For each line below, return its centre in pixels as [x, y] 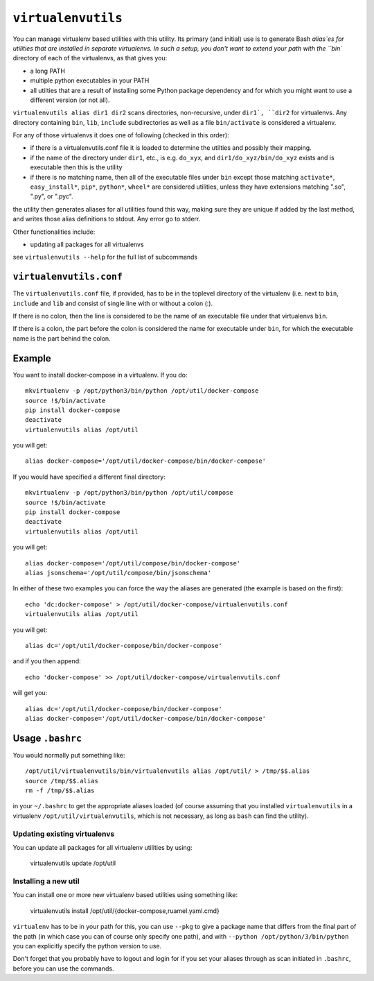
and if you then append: [47, 661]
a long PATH [48, 71]
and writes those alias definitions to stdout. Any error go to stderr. [107, 219]
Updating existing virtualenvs [64, 834]
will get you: [30, 693]
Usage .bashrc [47, 738]
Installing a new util [46, 881]
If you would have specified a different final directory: [89, 477]
